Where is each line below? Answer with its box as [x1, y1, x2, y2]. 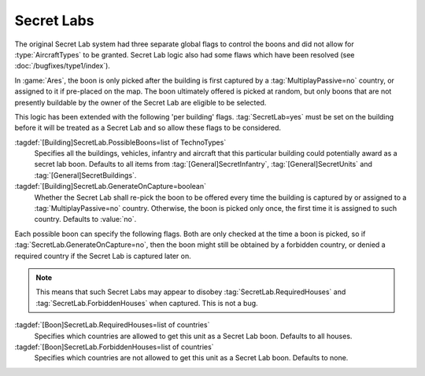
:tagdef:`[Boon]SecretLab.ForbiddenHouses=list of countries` [14, 342, 214, 352]
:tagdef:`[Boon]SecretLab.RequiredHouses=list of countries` [14, 320, 210, 330]
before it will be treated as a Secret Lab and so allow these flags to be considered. [14, 123, 282, 133]
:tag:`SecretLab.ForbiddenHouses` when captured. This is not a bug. [35, 298, 259, 308]
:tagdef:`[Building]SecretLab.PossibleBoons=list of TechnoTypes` [14, 138, 227, 147]
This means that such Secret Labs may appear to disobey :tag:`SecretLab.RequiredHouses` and [35, 287, 346, 297]
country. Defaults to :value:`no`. [34, 215, 137, 224]
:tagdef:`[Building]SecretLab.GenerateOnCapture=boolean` [14, 182, 206, 191]
